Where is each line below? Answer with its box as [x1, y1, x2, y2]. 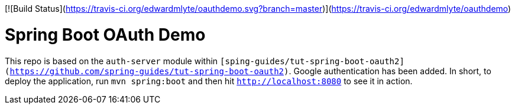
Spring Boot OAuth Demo [5, 24, 206, 45]
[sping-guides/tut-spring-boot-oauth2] [220, 56, 404, 66]
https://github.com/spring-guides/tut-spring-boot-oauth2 [9, 66, 284, 76]
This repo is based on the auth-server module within [5, 55, 218, 66]
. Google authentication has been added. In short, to [289, 65, 491, 76]
